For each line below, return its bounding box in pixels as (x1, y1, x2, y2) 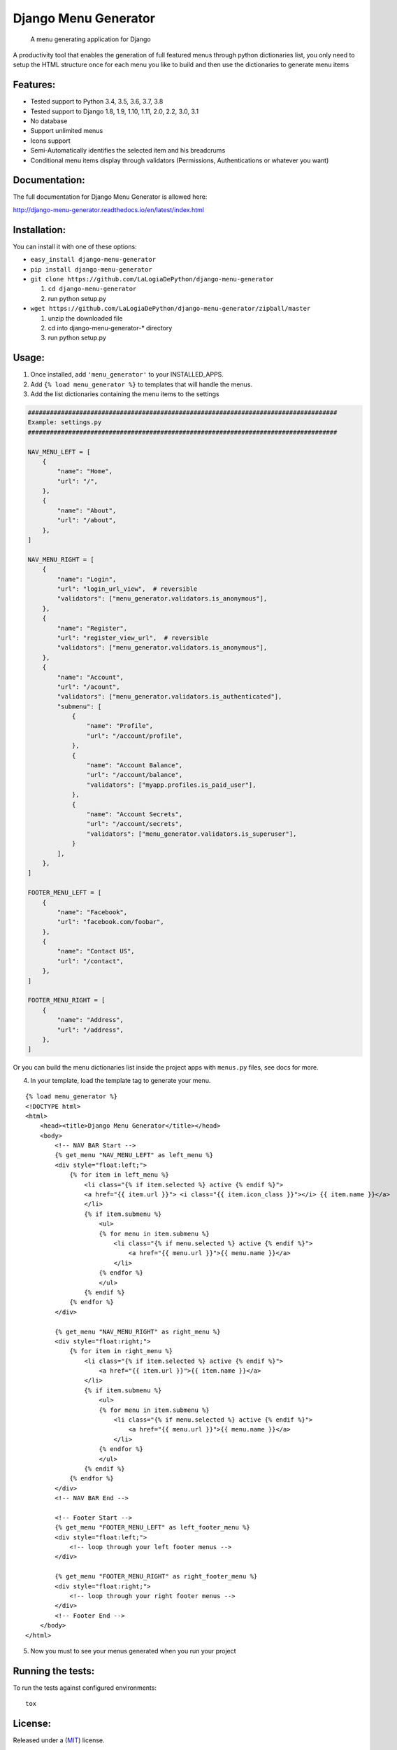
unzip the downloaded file (48, 314, 123, 322)
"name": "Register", (57, 624, 128, 632)
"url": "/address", (57, 1025, 124, 1034)
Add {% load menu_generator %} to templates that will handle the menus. (30, 380, 253, 388)
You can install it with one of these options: (13, 242, 137, 251)
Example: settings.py (27, 419, 102, 426)
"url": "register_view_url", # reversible (57, 633, 209, 642)
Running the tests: (13, 1665, 95, 1676)
